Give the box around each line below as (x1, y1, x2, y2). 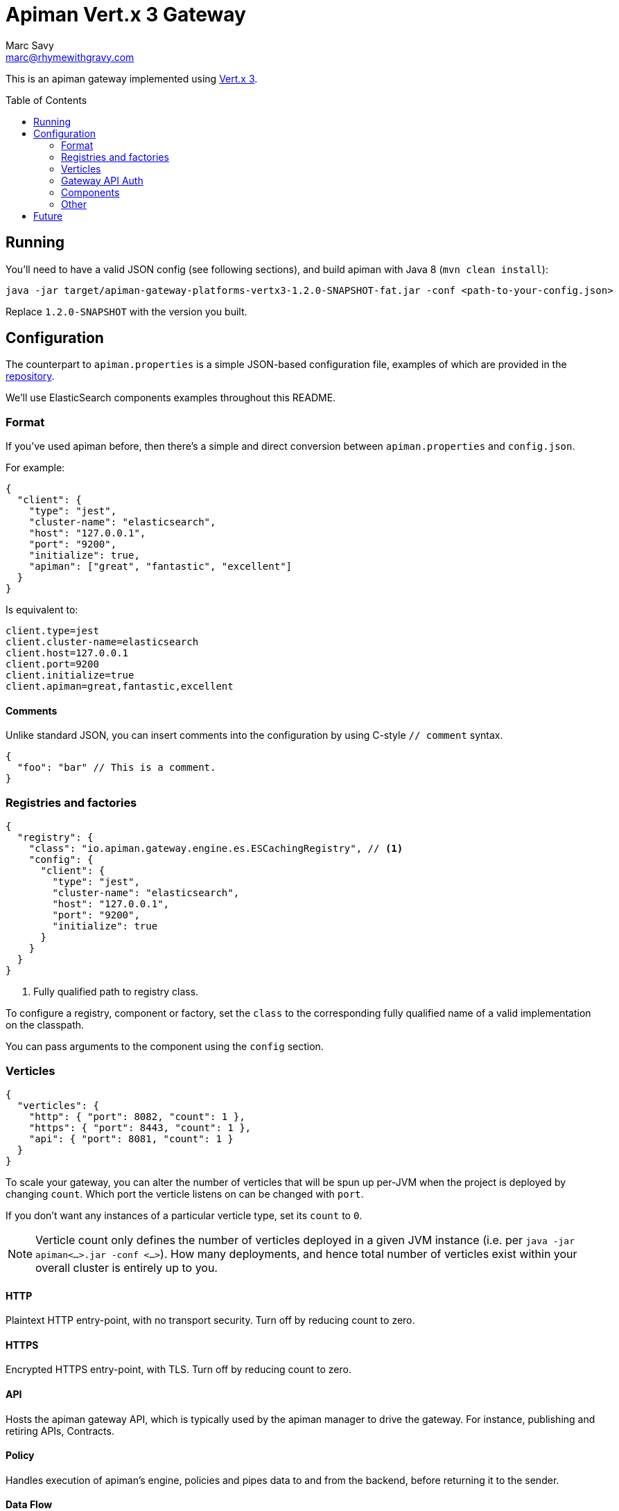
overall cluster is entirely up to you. (35, 1260, 218, 1275)
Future (33, 209, 63, 222)
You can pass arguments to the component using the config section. (6, 1040, 324, 1053)
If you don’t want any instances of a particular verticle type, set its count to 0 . (6, 1209, 363, 1221)
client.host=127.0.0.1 (6, 647, 129, 659)
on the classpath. (6, 1019, 85, 1031)
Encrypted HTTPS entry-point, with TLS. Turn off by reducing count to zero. (6, 1363, 351, 1376)
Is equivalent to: (6, 604, 78, 616)
